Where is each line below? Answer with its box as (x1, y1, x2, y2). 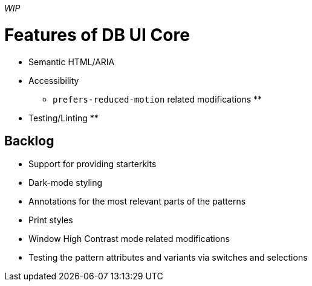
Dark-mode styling (28, 177, 103, 188)
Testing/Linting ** (28, 112, 99, 123)
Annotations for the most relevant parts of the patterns (28, 196, 246, 207)
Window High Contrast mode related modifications (28, 234, 230, 244)
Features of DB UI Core (4, 24, 190, 45)
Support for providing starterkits (28, 159, 157, 170)
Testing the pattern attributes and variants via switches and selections (28, 252, 308, 263)
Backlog (4, 133, 54, 148)
